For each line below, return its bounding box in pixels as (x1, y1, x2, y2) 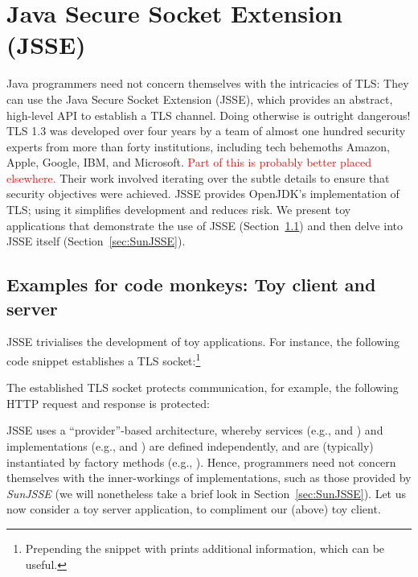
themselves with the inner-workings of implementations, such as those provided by (6, 469, 412, 486)
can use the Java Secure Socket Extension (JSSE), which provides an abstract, (6, 90, 393, 107)
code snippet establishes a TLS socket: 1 (6, 350, 201, 369)
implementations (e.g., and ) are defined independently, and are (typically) (6, 438, 374, 455)
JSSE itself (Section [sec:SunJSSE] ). (6, 233, 186, 249)
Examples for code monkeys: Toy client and (6, 272, 376, 297)
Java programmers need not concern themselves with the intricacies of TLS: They (6, 75, 409, 92)
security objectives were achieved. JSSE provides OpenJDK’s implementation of (6, 185, 400, 202)
